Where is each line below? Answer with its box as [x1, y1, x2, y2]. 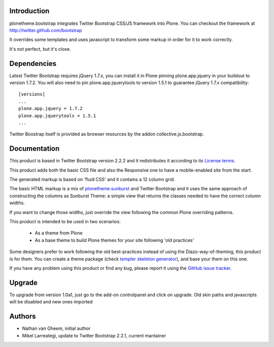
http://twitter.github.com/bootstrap [9, 27, 82, 33]
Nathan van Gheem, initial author [22, 325, 91, 332]
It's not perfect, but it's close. [9, 46, 71, 52]
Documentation [9, 145, 60, 153]
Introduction [9, 7, 50, 15]
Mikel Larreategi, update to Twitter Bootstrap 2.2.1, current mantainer [22, 332, 166, 338]
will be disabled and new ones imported [9, 299, 93, 305]
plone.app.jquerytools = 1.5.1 [18, 113, 96, 119]
